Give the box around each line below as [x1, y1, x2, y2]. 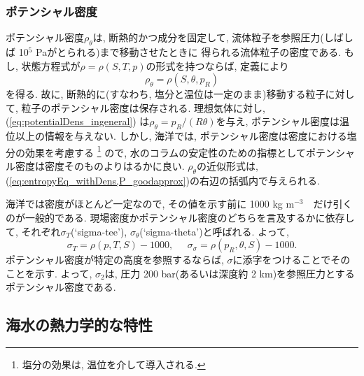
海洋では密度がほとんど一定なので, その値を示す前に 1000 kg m [6, 196, 295, 211]
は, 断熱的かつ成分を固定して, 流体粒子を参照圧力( [92, 30, 324, 45]
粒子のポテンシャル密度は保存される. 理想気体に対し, [21, 100, 265, 115]
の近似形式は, [196, 159, 258, 173]
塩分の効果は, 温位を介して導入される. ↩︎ [22, 357, 206, 372]
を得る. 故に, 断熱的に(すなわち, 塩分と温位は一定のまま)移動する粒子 [6, 87, 325, 101]
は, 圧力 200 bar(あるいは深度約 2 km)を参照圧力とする [104, 266, 355, 280]
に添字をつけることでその [232, 252, 351, 267]
